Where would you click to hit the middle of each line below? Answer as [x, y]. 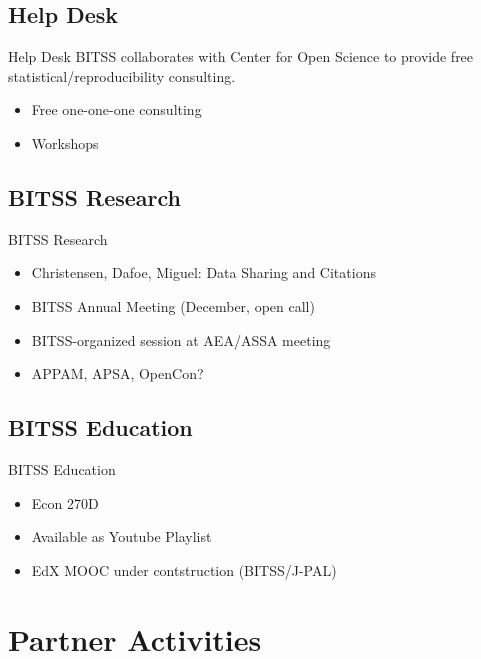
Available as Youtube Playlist [121, 536]
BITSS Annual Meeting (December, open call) [173, 305]
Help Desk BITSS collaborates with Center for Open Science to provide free [241, 56]
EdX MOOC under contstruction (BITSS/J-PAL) [184, 569]
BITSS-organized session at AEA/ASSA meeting [181, 339]
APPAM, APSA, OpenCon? [117, 373]
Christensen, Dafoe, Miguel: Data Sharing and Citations [203, 272]
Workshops [65, 142]
